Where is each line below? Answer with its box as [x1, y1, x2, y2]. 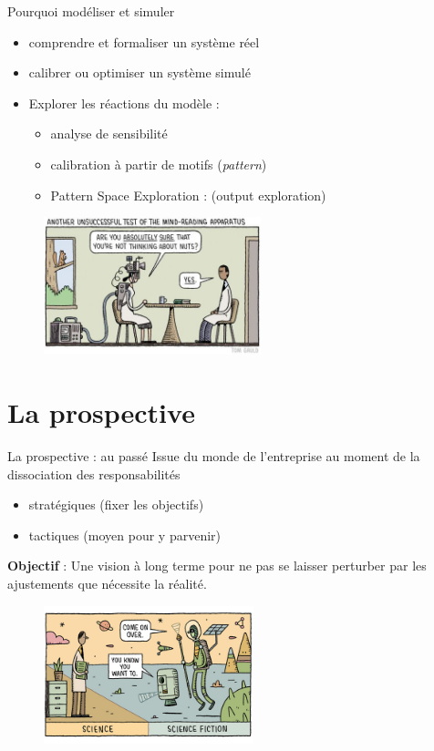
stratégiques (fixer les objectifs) [28, 495, 204, 514]
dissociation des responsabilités [7, 464, 181, 483]
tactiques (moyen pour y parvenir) [28, 525, 222, 544]
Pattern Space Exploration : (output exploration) [50, 185, 326, 204]
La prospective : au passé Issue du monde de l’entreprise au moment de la [7, 447, 420, 466]
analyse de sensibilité [50, 124, 168, 143]
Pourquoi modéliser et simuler [7, 2, 175, 20]
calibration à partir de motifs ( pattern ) [50, 154, 267, 173]
